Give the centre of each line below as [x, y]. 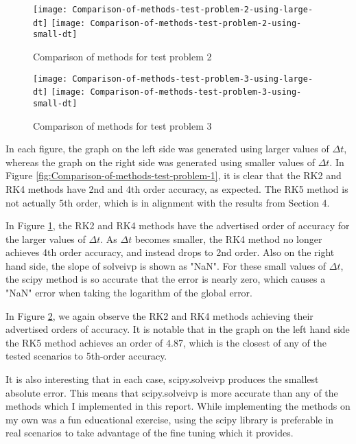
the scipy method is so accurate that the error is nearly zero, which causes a [166, 279]
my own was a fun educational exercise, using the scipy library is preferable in [170, 419]
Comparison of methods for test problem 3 [122, 125]
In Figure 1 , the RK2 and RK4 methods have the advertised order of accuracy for [178, 225]
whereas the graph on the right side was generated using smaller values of [160, 162]
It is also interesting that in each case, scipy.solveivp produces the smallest [162, 379]
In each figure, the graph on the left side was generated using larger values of [167, 149]
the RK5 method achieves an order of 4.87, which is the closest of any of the [166, 342]
